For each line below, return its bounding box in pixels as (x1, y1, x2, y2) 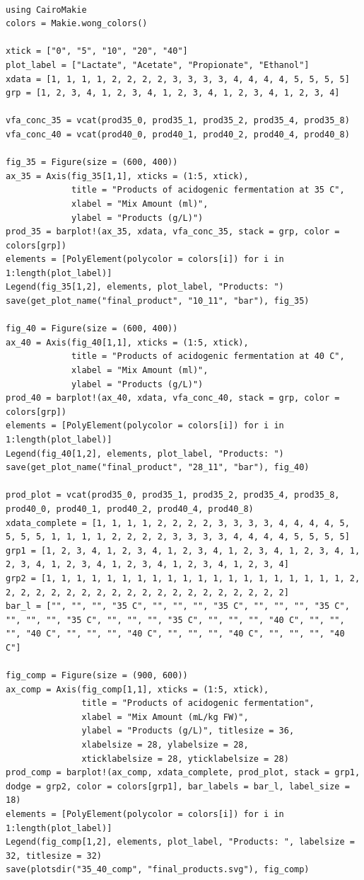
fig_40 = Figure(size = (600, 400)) (6, 324, 178, 334)
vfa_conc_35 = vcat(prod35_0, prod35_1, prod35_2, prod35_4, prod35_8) (6, 115, 350, 126)
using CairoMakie (6, 4, 87, 15)
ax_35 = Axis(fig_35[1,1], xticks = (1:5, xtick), (6, 171, 249, 181)
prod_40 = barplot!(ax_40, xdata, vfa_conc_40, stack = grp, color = (6, 393, 340, 404)
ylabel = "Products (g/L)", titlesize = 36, (81, 726, 295, 736)
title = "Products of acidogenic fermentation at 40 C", (71, 351, 345, 362)
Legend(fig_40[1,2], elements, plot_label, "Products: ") (6, 448, 284, 459)
